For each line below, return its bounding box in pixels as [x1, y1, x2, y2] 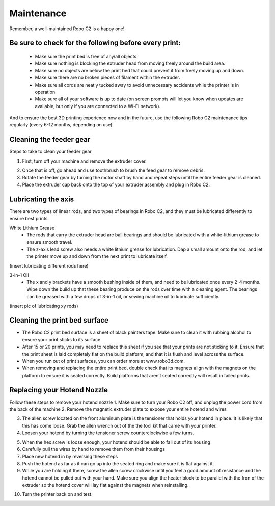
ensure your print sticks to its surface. [22, 336, 102, 342]
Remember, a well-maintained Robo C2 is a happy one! [9, 25, 125, 32]
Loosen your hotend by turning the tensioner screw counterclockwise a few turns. [22, 430, 195, 436]
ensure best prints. [9, 216, 49, 222]
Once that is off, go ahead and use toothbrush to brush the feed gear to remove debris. [22, 167, 205, 173]
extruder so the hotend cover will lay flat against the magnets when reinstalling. [22, 482, 189, 488]
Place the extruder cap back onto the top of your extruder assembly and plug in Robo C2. [22, 181, 210, 188]
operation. [35, 89, 57, 95]
